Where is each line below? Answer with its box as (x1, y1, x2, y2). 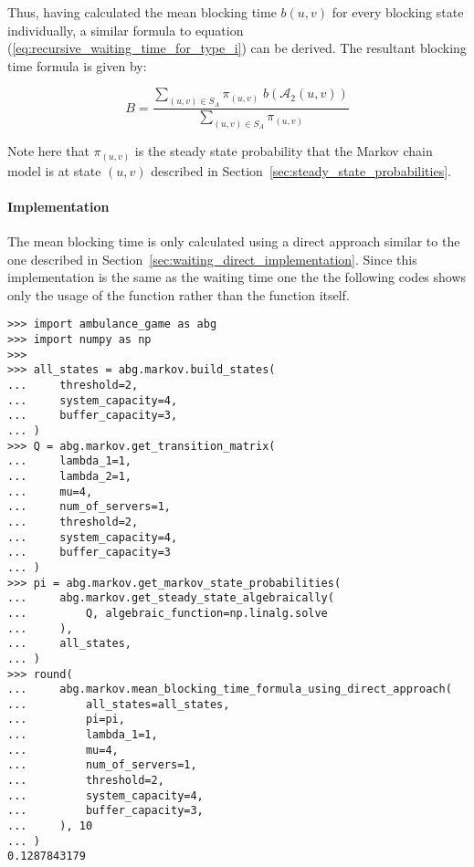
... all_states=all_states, (7, 697, 230, 711)
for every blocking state (332, 3, 464, 21)
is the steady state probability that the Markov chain (134, 141, 433, 161)
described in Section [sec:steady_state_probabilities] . (151, 161, 451, 180)
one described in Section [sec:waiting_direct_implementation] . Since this (7, 249, 417, 268)
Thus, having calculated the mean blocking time (7, 3, 277, 21)
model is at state (7, 161, 101, 180)
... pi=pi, (7, 713, 125, 726)
